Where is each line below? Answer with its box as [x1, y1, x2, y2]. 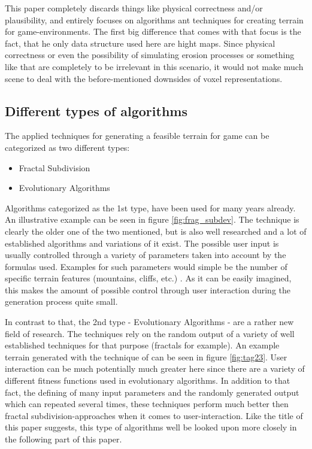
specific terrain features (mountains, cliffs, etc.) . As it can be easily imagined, [5, 272, 292, 284]
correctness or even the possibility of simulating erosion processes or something [5, 48, 295, 61]
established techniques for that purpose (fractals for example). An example [5, 339, 280, 351]
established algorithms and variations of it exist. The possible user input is [5, 236, 279, 249]
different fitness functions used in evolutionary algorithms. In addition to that [5, 374, 290, 387]
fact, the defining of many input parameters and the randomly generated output [5, 386, 299, 398]
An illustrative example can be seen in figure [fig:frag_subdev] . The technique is [5, 213, 299, 226]
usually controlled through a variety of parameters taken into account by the [5, 248, 286, 261]
